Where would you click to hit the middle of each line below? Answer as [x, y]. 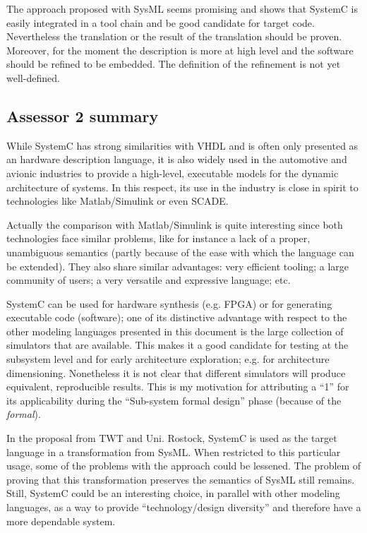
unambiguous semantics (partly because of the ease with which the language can [180, 252]
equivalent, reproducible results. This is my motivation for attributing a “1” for [178, 387]
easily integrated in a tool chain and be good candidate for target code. [161, 22]
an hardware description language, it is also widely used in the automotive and [177, 159]
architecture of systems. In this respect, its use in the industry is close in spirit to [182, 187]
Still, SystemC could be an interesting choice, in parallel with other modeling [173, 493]
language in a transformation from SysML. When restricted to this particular [174, 451]
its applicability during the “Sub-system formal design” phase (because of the [174, 400]
